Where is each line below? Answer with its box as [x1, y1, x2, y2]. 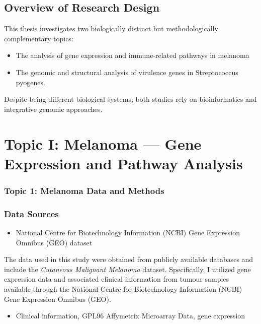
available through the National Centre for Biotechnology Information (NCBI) [4, 283, 242, 294]
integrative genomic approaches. [4, 103, 103, 114]
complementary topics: [4, 33, 73, 43]
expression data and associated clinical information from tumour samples [4, 274, 229, 284]
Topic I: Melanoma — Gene [4, 133, 202, 154]
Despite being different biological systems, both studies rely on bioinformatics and [4, 94, 257, 104]
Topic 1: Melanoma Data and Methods [4, 184, 164, 197]
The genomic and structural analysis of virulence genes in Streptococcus [16, 67, 238, 77]
